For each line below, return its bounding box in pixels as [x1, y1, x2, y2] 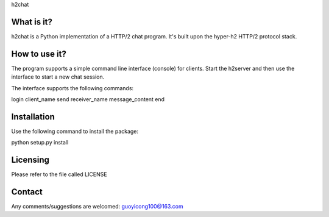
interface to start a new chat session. [11, 73, 105, 80]
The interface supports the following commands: [11, 84, 134, 91]
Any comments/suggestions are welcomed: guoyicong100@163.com [11, 203, 184, 210]
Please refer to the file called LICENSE [11, 171, 107, 178]
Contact [11, 187, 43, 197]
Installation [11, 112, 55, 122]
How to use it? [11, 49, 66, 59]
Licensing [11, 155, 50, 165]
